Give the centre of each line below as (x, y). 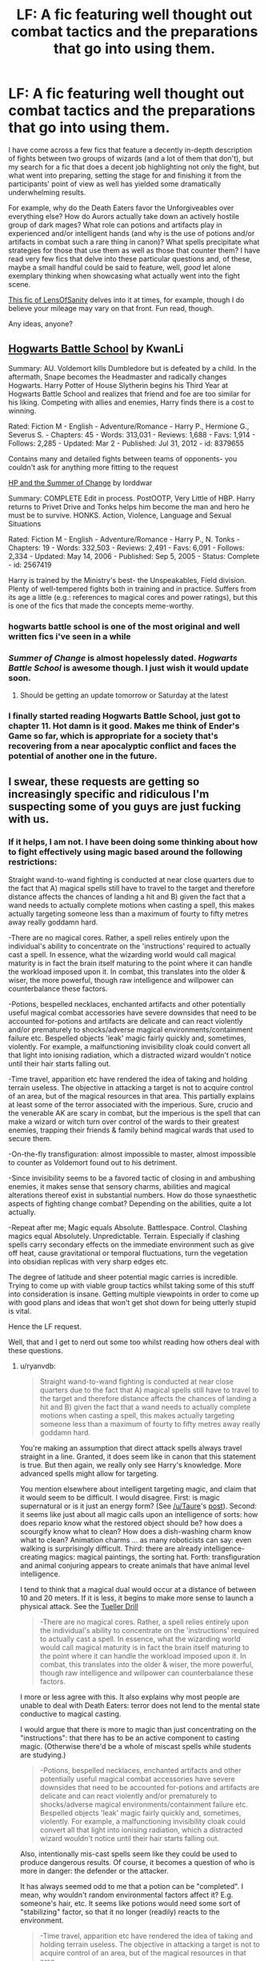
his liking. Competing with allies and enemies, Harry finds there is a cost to (131, 402)
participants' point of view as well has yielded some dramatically (115, 184)
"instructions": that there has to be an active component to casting (130, 1738)
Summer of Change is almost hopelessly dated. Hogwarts (123, 657)
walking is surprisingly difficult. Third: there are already (111, 1548)
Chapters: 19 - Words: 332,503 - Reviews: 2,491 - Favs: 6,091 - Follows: (127, 547)
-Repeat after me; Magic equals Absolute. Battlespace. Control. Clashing (128, 1227)
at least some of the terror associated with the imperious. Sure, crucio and (131, 1104)
